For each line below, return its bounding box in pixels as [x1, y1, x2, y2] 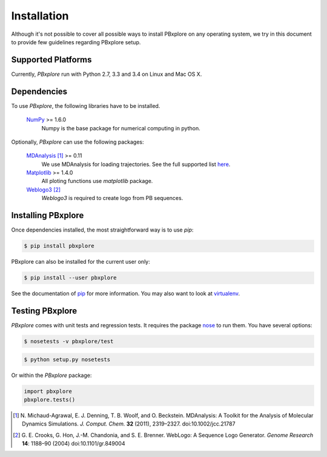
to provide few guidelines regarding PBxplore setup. [11, 38, 141, 45]
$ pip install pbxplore [24, 242, 95, 250]
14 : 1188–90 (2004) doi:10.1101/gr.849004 [22, 440, 125, 447]
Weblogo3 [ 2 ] [26, 185, 61, 193]
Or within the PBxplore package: [11, 372, 92, 379]
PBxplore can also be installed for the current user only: [11, 258, 151, 265]
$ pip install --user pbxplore [24, 275, 117, 281]
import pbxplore [24, 388, 73, 395]
